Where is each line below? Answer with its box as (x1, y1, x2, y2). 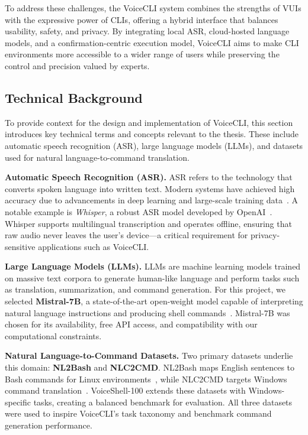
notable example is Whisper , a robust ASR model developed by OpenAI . (5, 205, 272, 218)
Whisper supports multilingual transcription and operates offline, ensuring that (5, 217, 292, 229)
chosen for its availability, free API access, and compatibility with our (5, 318, 258, 330)
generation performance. (5, 419, 92, 431)
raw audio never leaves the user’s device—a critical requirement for (5, 229, 248, 241)
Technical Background (5, 88, 143, 106)
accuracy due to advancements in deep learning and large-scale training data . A (5, 194, 298, 206)
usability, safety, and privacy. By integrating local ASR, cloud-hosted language (5, 25, 290, 37)
